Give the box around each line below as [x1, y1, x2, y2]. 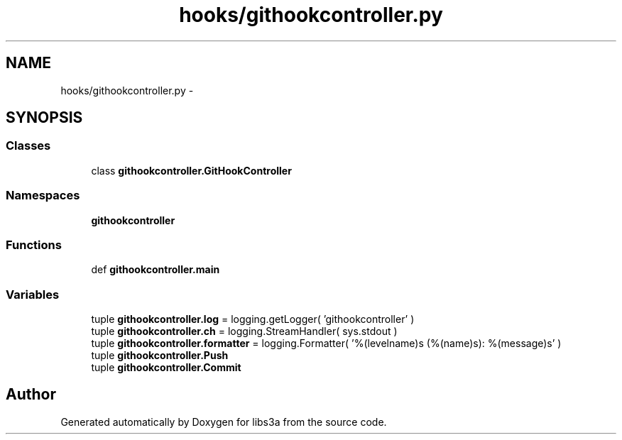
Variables [6, 287, 60, 302]
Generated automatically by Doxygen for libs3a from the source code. [60, 415, 387, 428]
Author [6, 385, 56, 404]
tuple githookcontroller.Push [91, 349, 229, 362]
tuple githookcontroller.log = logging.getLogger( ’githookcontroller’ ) [91, 313, 415, 326]
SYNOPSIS [6, 109, 83, 127]
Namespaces [6, 188, 80, 203]
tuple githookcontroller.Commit [91, 361, 241, 374]
